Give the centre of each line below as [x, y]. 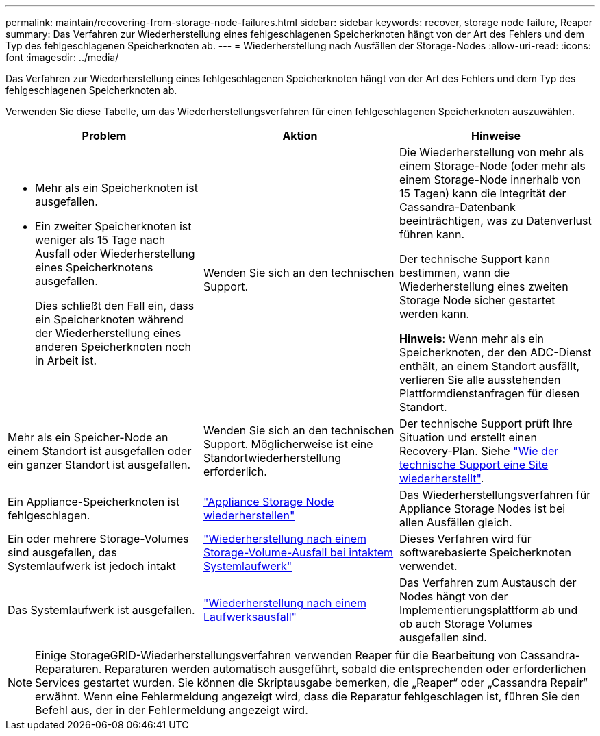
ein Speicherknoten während [109, 319]
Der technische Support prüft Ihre [486, 424]
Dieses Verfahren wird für [465, 539]
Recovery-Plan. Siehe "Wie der [479, 451]
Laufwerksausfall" [250, 617]
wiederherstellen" [249, 515]
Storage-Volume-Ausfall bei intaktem [298, 552]
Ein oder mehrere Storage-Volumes [98, 539]
